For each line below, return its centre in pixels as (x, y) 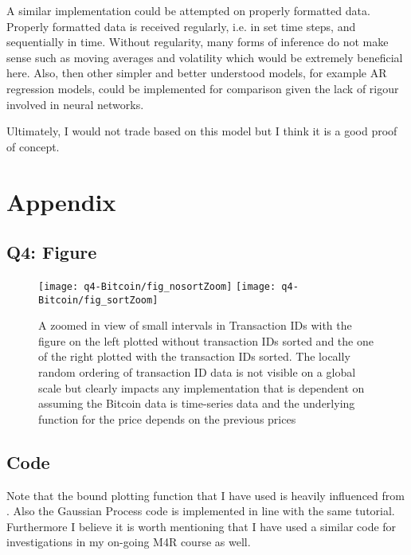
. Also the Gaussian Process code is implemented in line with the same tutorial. (201, 511)
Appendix (61, 201)
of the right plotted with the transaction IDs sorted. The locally (194, 356)
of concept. (33, 146)
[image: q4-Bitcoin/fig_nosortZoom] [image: (157, 286)
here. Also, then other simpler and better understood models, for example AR (197, 73)
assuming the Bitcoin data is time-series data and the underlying (197, 403)
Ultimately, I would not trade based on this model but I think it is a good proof (202, 131)
